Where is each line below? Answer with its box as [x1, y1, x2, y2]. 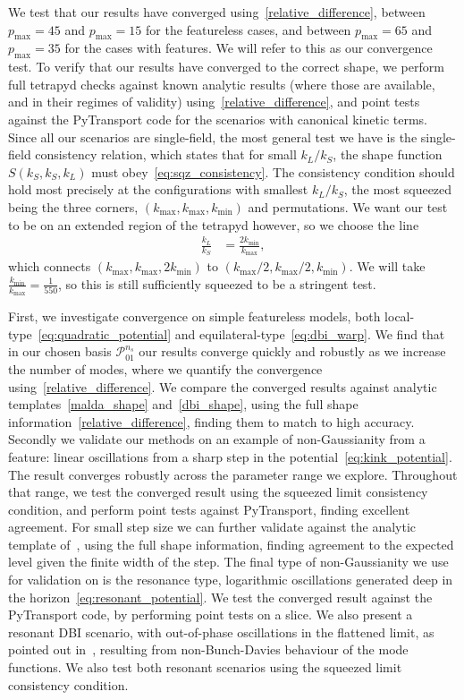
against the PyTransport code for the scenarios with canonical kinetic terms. [8, 109, 427, 128]
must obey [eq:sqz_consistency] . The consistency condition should [91, 162, 455, 181]
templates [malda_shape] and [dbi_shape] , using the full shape [8, 395, 359, 414]
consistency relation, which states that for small [35, 145, 297, 164]
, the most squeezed [343, 180, 452, 199]
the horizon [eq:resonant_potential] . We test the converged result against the [8, 587, 433, 606]
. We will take [349, 257, 426, 276]
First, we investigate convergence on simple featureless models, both [8, 307, 381, 326]
